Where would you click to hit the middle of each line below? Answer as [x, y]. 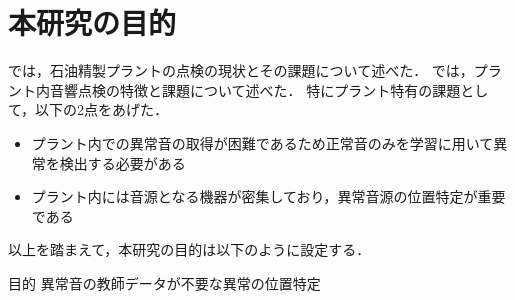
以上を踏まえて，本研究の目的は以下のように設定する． [189, 249]
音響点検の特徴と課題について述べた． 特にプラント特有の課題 [255, 89]
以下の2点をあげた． [102, 109]
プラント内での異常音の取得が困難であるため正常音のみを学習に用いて [262, 142]
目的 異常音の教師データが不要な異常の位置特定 [164, 282]
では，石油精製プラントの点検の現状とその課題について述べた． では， [241, 70]
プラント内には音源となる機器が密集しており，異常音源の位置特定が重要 [268, 196]
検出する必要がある [122, 162]
